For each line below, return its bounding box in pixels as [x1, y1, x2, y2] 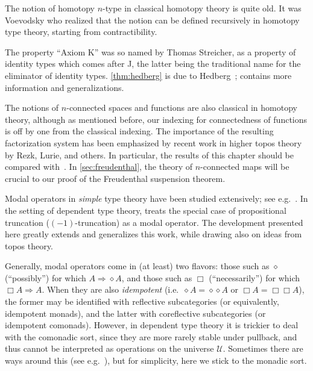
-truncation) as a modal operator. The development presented [75, 216, 303, 228]
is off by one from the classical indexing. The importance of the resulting [5, 125, 274, 137]
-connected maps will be [200, 160, 289, 173]
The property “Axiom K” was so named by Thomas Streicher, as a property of [5, 45, 296, 58]
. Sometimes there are [223, 342, 303, 355]
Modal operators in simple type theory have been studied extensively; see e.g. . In [5, 192, 308, 205]
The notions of [5, 101, 59, 114]
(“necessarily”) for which [209, 271, 300, 284]
